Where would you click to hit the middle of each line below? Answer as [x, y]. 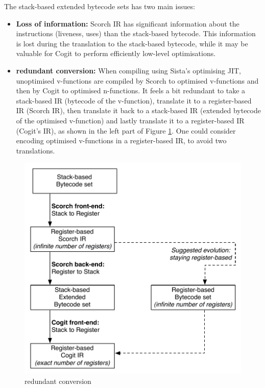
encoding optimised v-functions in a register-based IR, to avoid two [121, 140]
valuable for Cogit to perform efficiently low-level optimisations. [116, 53]
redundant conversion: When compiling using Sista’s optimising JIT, [129, 70]
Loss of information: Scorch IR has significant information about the [128, 23]
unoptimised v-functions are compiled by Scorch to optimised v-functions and [137, 80]
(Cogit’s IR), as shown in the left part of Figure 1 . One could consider [126, 130]
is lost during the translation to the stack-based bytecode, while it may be [132, 43]
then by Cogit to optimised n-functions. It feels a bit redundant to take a [131, 90]
